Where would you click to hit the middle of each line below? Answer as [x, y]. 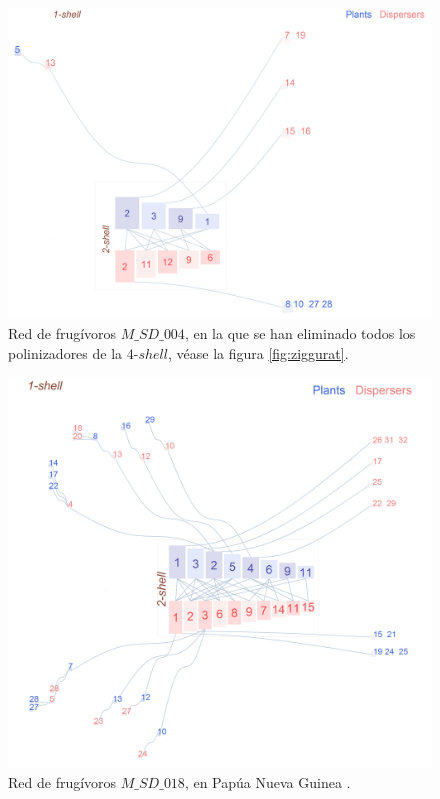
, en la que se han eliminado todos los [300, 332]
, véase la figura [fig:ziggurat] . [258, 352]
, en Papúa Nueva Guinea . [267, 781]
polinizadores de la [65, 352]
